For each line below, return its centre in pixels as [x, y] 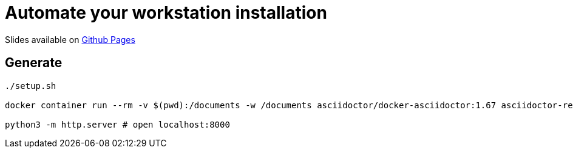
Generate [34, 63]
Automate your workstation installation [166, 13]
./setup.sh [31, 86]
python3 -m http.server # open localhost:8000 [117, 124]
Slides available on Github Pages [70, 39]
